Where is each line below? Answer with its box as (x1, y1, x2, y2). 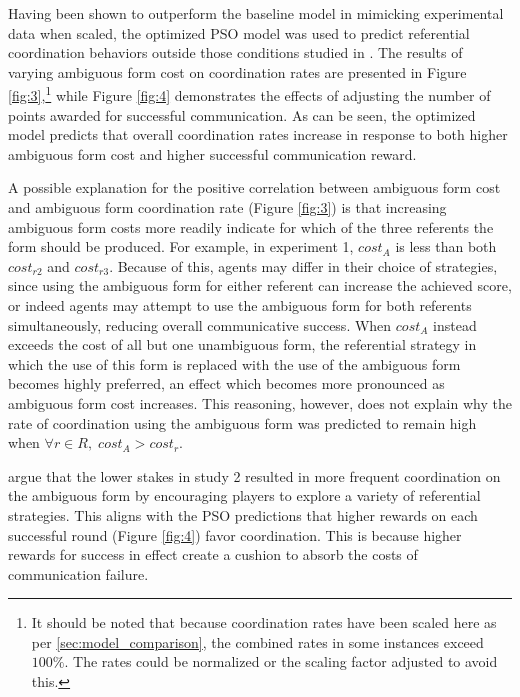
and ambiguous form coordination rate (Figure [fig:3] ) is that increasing (8, 197, 447, 217)
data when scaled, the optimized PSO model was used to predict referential (8, 22, 470, 43)
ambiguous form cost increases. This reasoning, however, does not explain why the (8, 392, 512, 413)
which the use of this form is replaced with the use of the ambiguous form (8, 353, 461, 374)
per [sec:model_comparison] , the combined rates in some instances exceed (31, 631, 484, 652)
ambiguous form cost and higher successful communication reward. (8, 143, 417, 164)
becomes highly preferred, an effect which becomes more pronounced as (8, 373, 445, 394)
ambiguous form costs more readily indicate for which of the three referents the (8, 216, 494, 237)
